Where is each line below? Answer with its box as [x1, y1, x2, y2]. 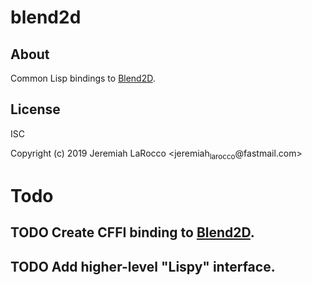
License [10, 101, 61, 118]
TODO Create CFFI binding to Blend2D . [10, 224, 255, 241]
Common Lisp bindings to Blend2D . [10, 72, 156, 84]
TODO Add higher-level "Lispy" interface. [10, 258, 276, 275]
